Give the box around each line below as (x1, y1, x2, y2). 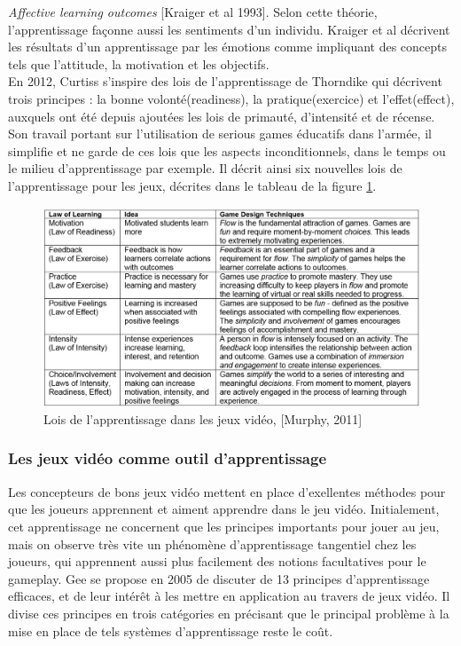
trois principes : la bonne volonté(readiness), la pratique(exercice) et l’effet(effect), (8, 89, 455, 107)
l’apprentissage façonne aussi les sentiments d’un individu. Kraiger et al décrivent (8, 20, 450, 38)
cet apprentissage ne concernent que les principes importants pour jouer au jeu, (8, 516, 440, 535)
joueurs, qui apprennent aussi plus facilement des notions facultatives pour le (8, 552, 426, 571)
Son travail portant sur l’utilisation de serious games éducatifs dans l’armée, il (8, 124, 432, 143)
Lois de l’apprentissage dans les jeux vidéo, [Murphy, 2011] (43, 409, 363, 428)
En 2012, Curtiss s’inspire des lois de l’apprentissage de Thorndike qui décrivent (8, 72, 442, 91)
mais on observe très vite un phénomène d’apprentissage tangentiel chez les (8, 534, 417, 553)
